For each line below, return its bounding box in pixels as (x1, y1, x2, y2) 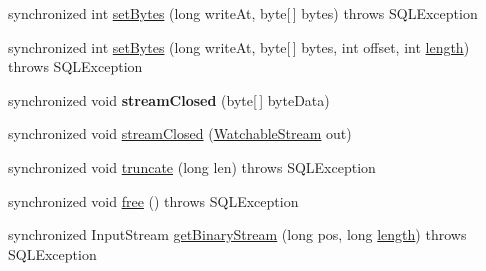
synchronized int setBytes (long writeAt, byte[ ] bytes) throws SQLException (8, 3, 478, 23)
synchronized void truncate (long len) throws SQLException (8, 156, 376, 177)
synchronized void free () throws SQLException (8, 190, 299, 211)
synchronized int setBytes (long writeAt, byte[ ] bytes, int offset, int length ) (8, 36, 470, 57)
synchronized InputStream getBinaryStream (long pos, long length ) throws (8, 224, 467, 245)
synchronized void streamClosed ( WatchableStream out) (8, 123, 352, 144)
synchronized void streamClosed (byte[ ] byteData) (8, 89, 330, 110)
